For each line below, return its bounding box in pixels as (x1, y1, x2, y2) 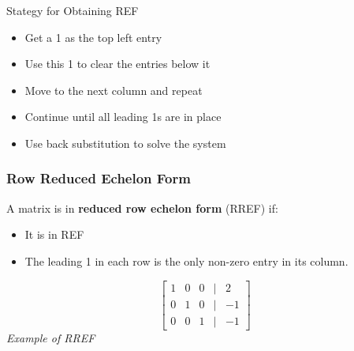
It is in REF (24, 226, 84, 243)
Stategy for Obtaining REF (6, 2, 139, 18)
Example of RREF (6, 329, 95, 345)
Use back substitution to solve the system (24, 134, 226, 151)
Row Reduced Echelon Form (6, 168, 191, 188)
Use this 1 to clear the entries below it (24, 55, 211, 72)
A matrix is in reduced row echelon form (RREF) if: (6, 199, 278, 216)
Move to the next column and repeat (24, 81, 203, 98)
